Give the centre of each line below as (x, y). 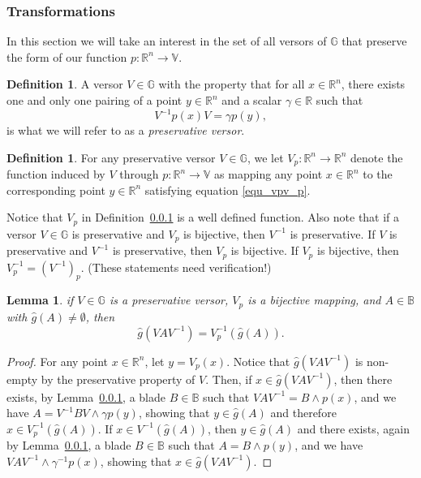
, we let (265, 157)
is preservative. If (333, 233)
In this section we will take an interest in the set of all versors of (167, 41)
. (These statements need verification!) (176, 267)
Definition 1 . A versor (65, 84)
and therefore (303, 413)
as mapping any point (268, 174)
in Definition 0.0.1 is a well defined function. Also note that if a (241, 217)
